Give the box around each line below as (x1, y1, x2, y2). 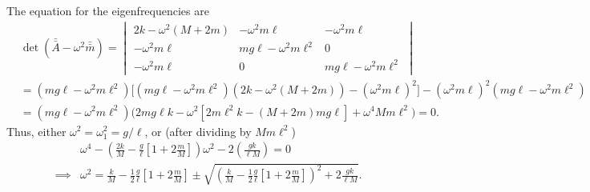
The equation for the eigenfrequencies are (6, 2, 209, 18)
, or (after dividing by (144, 122, 252, 139)
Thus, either (6, 122, 67, 139)
